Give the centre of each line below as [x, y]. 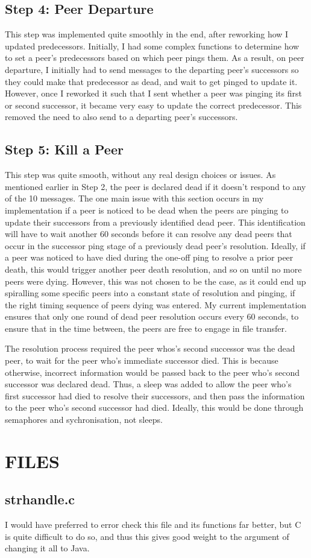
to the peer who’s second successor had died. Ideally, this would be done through [154, 407]
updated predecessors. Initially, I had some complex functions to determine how [152, 46]
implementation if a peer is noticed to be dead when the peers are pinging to [147, 210]
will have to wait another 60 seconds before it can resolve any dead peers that [149, 234]
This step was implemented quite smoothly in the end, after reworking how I [147, 34]
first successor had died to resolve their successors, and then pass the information [155, 395]
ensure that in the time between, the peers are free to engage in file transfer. [146, 328]
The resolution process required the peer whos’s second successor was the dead [150, 348]
